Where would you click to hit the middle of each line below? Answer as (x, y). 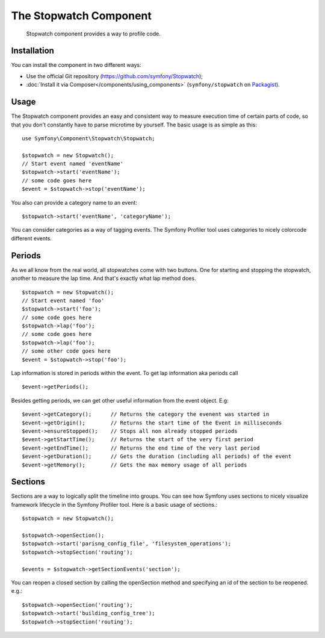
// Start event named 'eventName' (73, 164)
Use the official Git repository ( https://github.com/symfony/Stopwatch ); (114, 76)
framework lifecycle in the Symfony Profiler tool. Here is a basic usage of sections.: (114, 504)
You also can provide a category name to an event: (74, 202)
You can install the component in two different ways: (76, 65)
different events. (32, 238)
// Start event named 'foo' (63, 300)
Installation (32, 51)
